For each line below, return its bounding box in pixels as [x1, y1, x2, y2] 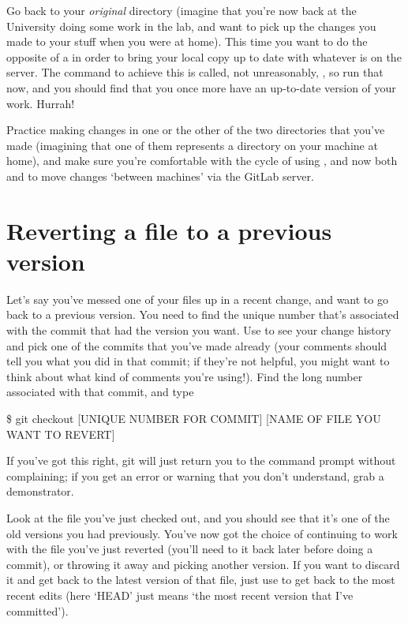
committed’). [6, 602, 69, 619]
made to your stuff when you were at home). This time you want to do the [6, 33, 368, 50]
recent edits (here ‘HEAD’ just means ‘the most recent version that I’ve [6, 586, 354, 603]
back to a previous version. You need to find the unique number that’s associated [6, 306, 399, 323]
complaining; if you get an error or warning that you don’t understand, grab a [6, 467, 384, 484]
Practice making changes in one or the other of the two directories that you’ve [6, 122, 385, 138]
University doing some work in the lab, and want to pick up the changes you [6, 17, 376, 34]
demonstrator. [6, 483, 74, 500]
